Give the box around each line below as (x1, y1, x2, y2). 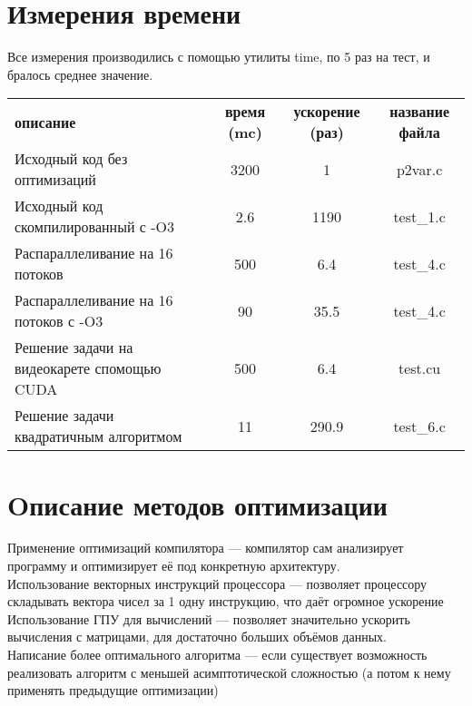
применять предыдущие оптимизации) (7, 681, 219, 700)
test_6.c (393, 415, 446, 436)
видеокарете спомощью (15, 358, 162, 379)
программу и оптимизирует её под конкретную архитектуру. (7, 556, 340, 575)
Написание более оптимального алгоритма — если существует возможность (7, 645, 428, 663)
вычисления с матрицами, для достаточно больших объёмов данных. (7, 627, 387, 646)
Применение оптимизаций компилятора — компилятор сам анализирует (7, 538, 404, 557)
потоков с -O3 (15, 310, 103, 332)
